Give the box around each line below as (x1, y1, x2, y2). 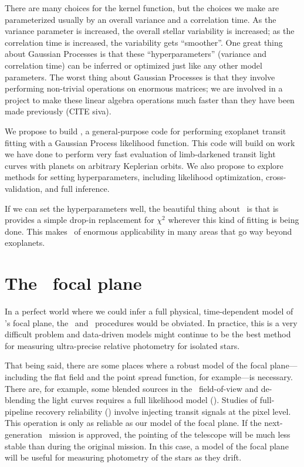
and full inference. (45, 182, 110, 194)
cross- (265, 171, 286, 183)
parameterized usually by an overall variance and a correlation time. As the (5, 13, 276, 25)
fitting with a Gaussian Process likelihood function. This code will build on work (5, 136, 295, 148)
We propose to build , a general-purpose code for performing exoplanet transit (5, 124, 286, 137)
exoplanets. (5, 236, 45, 249)
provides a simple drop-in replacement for (5, 214, 154, 226)
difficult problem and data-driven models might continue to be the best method (5, 328, 291, 340)
